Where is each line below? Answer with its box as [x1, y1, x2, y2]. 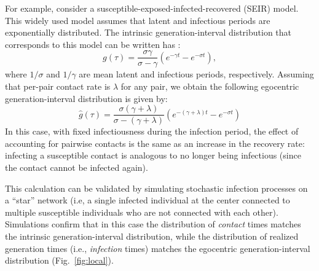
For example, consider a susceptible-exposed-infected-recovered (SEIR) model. [5, 2, 299, 14]
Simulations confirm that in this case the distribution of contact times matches [5, 218, 301, 230]
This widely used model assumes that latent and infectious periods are [5, 14, 270, 26]
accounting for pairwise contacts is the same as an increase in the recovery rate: [5, 136, 305, 149]
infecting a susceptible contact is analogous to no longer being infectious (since [5, 149, 301, 162]
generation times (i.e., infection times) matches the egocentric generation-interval [5, 242, 310, 254]
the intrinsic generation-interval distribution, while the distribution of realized [5, 230, 299, 243]
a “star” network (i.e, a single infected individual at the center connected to [5, 194, 290, 206]
